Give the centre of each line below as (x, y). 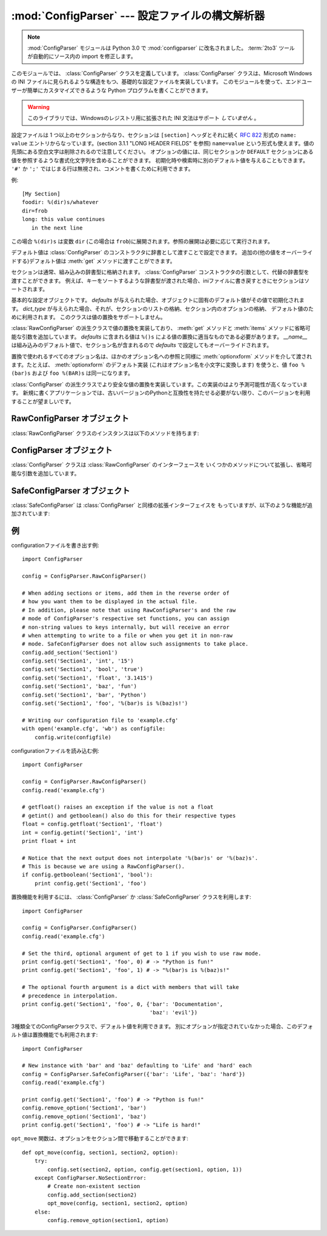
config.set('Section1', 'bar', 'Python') (84, 695)
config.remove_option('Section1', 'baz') (84, 1116)
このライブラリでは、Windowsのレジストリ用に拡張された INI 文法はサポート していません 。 (144, 118)
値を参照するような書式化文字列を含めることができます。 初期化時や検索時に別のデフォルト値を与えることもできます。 (160, 160)
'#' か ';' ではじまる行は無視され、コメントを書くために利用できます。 (102, 169)
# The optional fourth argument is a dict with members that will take (130, 987)
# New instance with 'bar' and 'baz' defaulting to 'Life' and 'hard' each (137, 1066)
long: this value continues (64, 219)
